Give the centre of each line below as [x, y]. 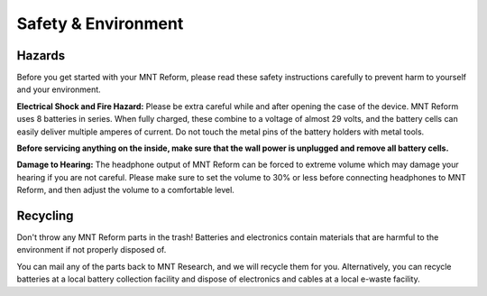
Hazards [41, 55]
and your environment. [59, 89]
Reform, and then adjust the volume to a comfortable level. [125, 190]
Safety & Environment [100, 23]
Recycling [45, 216]
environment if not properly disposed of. [92, 250]
